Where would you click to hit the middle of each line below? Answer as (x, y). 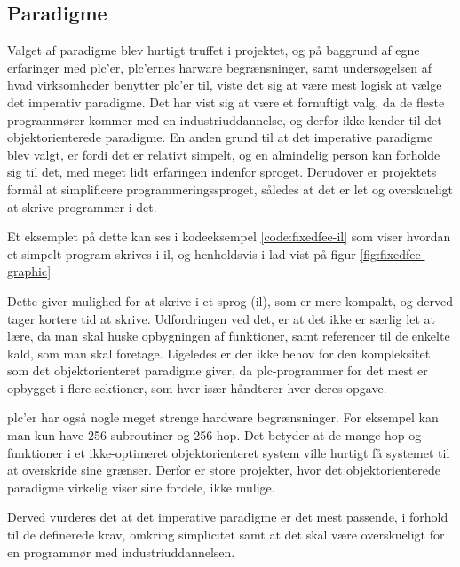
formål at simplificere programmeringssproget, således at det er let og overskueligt (230, 189)
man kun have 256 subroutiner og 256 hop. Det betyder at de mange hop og (214, 435)
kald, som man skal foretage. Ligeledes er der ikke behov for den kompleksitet (219, 353)
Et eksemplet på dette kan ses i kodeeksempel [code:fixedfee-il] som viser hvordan (229, 236)
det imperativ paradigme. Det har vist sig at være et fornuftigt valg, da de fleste (226, 102)
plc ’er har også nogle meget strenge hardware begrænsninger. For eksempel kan (223, 417)
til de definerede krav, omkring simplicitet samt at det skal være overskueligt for (226, 535)
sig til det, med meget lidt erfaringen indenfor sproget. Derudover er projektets (222, 172)
